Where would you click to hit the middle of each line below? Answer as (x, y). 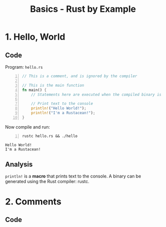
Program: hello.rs (24, 67)
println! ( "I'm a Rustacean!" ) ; (63, 113)
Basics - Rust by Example (83, 9)
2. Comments (33, 202)
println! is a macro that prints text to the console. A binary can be (73, 176)
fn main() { (34, 90)
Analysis (19, 164)
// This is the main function (53, 85)
